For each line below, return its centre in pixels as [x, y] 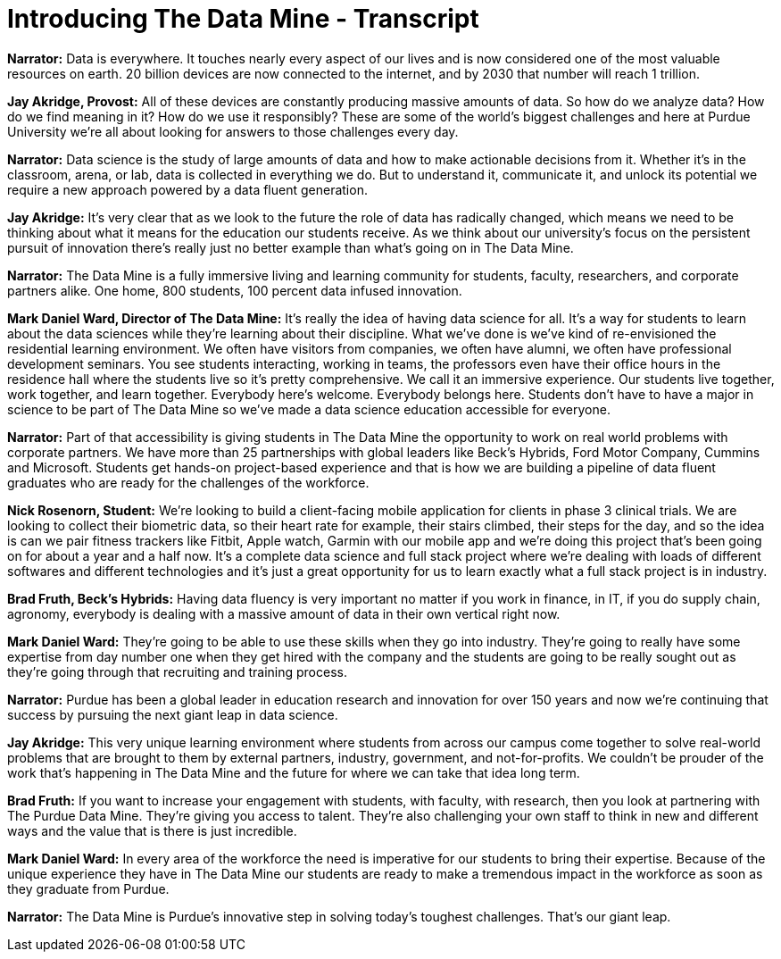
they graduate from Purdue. [88, 888]
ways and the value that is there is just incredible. [152, 830]
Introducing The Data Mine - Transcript [243, 19]
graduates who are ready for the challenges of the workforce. [188, 482]
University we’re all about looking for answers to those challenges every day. [233, 131]
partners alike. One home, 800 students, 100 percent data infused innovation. [235, 290]
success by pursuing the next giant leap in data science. [173, 714]
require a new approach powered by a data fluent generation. [187, 189]
